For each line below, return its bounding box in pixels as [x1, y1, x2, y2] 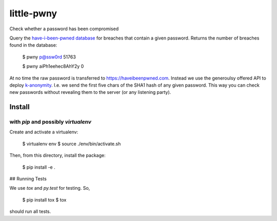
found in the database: [9, 42, 57, 48]
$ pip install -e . [22, 164, 56, 170]
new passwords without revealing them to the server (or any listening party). [9, 89, 171, 95]
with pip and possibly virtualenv [9, 118, 92, 126]
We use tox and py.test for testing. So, [9, 185, 90, 191]
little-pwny [9, 8, 57, 19]
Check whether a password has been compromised [9, 26, 119, 32]
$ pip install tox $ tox [22, 196, 67, 203]
